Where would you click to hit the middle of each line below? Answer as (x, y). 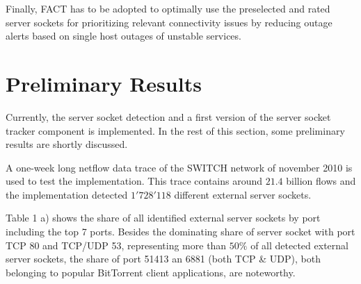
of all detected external (299, 245)
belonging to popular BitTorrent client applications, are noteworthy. (151, 272)
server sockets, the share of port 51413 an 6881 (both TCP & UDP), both (163, 259)
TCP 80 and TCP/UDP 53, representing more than (116, 245)
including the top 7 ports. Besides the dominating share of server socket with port (180, 232)
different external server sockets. (243, 194)
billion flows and (321, 181)
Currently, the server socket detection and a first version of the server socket (168, 116)
